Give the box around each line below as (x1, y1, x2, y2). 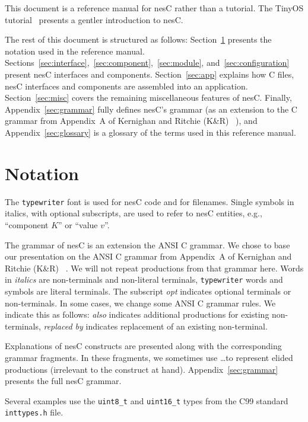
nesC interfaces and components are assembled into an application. (5, 79, 248, 92)
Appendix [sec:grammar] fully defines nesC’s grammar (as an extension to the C (5, 103, 297, 115)
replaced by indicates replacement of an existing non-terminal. (43, 319, 268, 332)
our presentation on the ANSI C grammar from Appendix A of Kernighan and (5, 250, 292, 263)
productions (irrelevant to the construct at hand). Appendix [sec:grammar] (5, 363, 278, 375)
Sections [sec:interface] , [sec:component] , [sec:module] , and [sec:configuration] (5, 56, 290, 69)
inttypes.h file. (5, 406, 63, 418)
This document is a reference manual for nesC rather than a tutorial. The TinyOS (5, 2, 304, 14)
